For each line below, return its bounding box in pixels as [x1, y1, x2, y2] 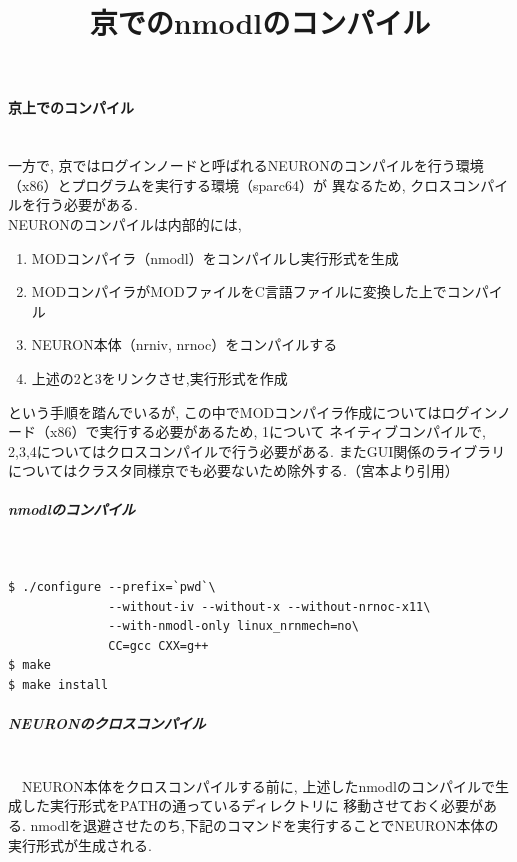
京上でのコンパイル [8, 97, 134, 118]
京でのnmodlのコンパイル [89, 2, 431, 43]
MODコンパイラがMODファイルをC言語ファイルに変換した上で [31, 281, 447, 302]
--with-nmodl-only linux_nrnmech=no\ [108, 619, 359, 634]
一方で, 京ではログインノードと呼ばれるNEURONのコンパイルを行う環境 [8, 155, 484, 176]
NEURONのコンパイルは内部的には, [8, 213, 242, 234]
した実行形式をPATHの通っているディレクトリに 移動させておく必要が [21, 795, 483, 816]
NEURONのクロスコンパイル [8, 713, 206, 734]
